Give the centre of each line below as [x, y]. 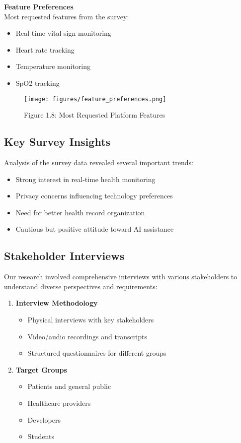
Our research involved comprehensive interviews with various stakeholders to [121, 277]
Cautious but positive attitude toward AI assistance [95, 229]
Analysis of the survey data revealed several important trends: [99, 162]
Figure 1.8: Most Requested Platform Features [95, 115]
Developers [44, 419]
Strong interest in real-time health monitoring [85, 179]
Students [41, 436]
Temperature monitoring [53, 66]
